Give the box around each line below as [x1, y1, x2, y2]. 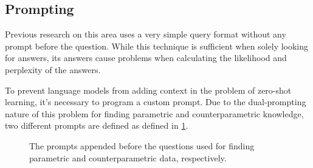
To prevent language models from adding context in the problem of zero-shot [5, 83, 292, 96]
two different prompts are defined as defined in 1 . [5, 119, 188, 132]
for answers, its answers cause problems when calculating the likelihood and [5, 51, 287, 64]
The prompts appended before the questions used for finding [29, 139, 255, 152]
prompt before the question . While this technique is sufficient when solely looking [5, 39, 309, 52]
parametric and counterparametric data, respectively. [29, 151, 227, 164]
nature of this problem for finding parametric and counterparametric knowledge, [5, 107, 304, 120]
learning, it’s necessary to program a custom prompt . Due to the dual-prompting [5, 95, 306, 108]
